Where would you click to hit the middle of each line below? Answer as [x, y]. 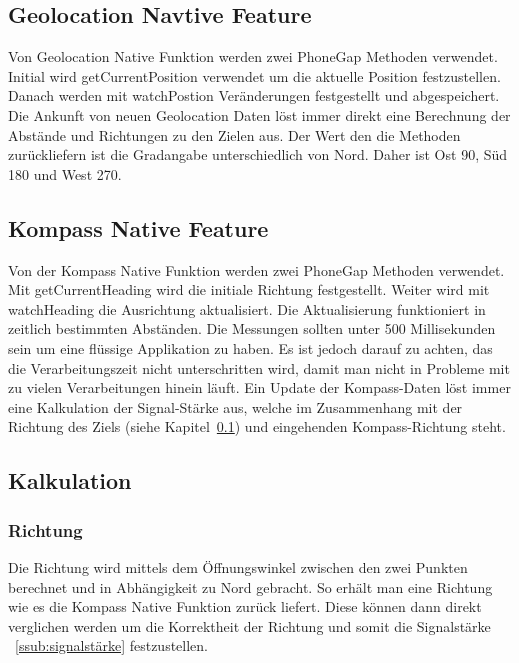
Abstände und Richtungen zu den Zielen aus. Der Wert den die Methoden [234, 134]
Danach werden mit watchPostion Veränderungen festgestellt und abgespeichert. [254, 95]
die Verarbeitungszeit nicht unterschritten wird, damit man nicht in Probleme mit [259, 367]
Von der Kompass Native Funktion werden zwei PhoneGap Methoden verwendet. [256, 269]
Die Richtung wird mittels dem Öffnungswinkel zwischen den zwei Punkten [238, 566]
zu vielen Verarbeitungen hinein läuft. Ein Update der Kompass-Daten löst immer [259, 387]
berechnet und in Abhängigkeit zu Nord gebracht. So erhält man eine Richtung [250, 586]
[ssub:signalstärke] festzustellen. [112, 645]
